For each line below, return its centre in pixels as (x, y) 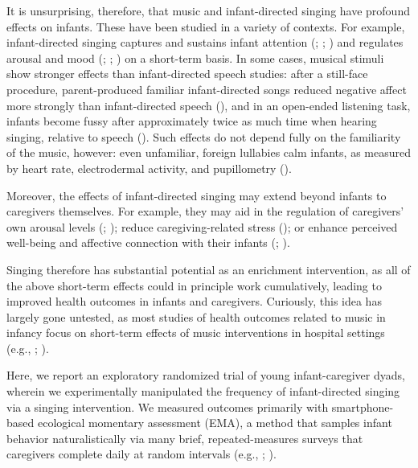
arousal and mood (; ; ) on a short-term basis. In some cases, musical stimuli (195, 57)
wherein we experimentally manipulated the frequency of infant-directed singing (203, 391)
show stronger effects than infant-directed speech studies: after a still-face (187, 74)
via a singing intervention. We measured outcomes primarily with (168, 406)
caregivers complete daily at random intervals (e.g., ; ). (141, 454)
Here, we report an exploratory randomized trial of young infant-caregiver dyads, (206, 375)
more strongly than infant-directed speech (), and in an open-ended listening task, (209, 105)
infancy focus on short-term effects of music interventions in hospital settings (196, 333)
